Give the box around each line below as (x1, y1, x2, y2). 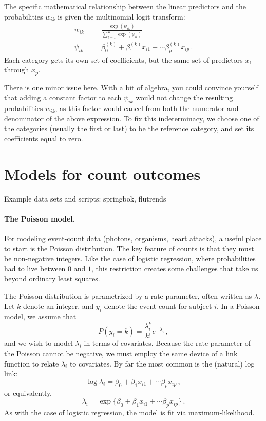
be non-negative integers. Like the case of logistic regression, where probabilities (4, 253, 256, 264)
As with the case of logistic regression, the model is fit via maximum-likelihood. (4, 407, 255, 418)
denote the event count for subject (104, 300, 212, 311)
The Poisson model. (4, 213, 75, 224)
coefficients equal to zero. (4, 133, 83, 143)
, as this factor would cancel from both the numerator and (55, 103, 239, 114)
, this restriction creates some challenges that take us (91, 263, 258, 273)
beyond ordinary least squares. (4, 273, 100, 284)
